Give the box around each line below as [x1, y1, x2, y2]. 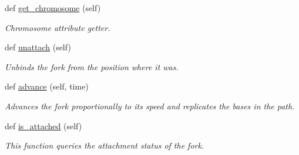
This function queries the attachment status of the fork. [5, 139, 204, 151]
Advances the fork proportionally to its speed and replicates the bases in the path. [5, 99, 295, 112]
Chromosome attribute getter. [5, 21, 110, 33]
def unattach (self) [5, 41, 71, 53]
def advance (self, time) [5, 80, 89, 92]
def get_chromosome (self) [5, 2, 101, 13]
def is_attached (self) [5, 119, 82, 132]
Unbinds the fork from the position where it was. [5, 60, 179, 73]
